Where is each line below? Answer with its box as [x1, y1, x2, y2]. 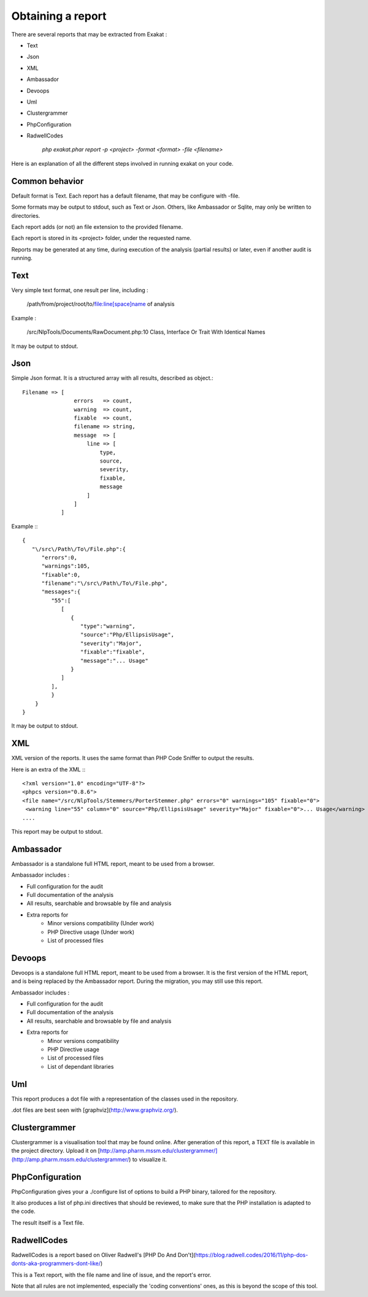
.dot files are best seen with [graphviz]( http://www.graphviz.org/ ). [11, 1106, 178, 1114]
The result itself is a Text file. [11, 1218, 85, 1226]
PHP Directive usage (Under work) [47, 928, 135, 936]
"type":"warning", [80, 623, 136, 630]
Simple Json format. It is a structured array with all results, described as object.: [11, 374, 214, 382]
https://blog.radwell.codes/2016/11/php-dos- [195, 1251, 309, 1258]
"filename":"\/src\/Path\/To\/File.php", [41, 580, 168, 587]
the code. [11, 1207, 36, 1215]
